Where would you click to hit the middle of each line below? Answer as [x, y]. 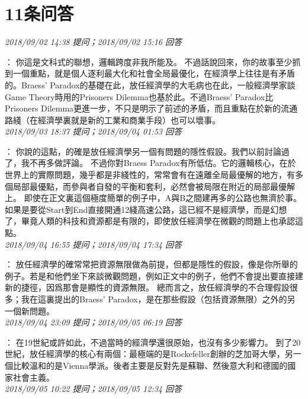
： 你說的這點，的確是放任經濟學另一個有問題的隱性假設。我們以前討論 [143, 151]
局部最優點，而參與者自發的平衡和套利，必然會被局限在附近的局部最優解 [154, 186]
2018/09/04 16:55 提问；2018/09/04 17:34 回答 [93, 244]
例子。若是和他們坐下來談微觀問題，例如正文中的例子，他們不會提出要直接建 [154, 275]
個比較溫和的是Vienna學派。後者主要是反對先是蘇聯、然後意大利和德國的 [146, 365]
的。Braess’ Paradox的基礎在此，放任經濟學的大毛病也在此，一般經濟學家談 [150, 84]
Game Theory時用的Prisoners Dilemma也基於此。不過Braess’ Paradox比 [139, 96]
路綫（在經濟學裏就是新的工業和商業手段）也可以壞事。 [113, 119]
